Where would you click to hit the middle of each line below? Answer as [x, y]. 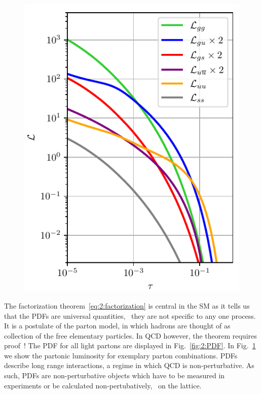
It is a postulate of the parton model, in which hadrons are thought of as [117, 326]
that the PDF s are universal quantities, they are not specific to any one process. [130, 315]
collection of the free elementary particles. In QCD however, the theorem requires [130, 335]
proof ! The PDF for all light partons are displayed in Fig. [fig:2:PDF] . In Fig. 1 [130, 345]
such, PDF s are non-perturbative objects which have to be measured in [115, 375]
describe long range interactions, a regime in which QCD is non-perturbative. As [129, 365]
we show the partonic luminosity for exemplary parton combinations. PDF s [121, 355]
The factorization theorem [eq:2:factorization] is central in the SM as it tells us [127, 305]
